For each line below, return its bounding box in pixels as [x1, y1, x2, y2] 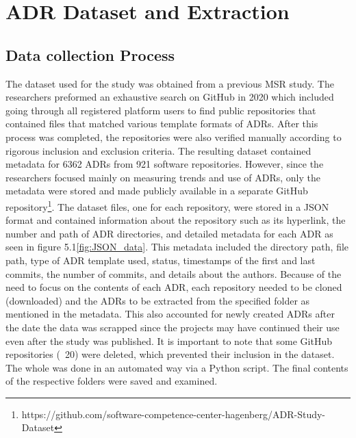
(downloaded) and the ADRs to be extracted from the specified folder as [5, 293, 310, 307]
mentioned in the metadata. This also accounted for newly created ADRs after [5, 307, 335, 321]
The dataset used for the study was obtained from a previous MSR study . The [5, 76, 334, 90]
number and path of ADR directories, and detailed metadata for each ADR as [5, 226, 333, 240]
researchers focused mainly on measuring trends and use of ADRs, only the [5, 170, 320, 184]
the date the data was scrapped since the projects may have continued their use [5, 320, 340, 334]
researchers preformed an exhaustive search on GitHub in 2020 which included [5, 90, 334, 104]
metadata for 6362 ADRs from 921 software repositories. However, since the [5, 157, 324, 171]
